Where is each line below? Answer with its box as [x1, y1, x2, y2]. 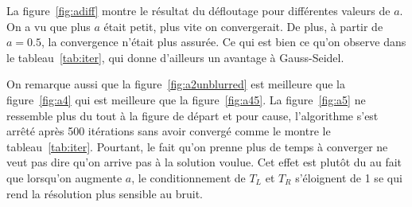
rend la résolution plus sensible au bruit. [6, 185, 204, 201]
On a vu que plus [6, 18, 91, 34]
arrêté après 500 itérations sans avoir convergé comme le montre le [6, 123, 331, 139]
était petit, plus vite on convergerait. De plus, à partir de [103, 18, 383, 34]
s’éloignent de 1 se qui [295, 169, 402, 186]
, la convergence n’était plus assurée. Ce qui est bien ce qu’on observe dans [41, 33, 406, 50]
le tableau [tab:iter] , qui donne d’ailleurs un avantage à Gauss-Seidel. [6, 49, 344, 65]
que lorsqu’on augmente [6, 169, 122, 186]
